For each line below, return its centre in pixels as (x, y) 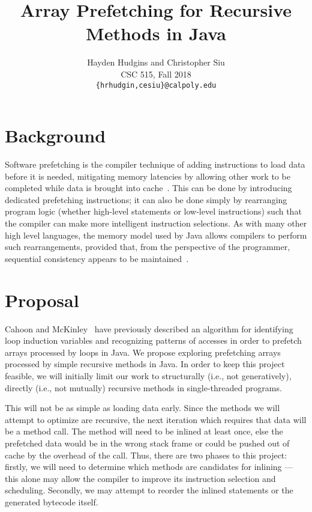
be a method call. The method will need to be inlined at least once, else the (144, 431)
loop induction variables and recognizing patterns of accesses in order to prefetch (153, 340)
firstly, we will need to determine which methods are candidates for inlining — (149, 467)
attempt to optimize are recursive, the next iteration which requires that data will (156, 419)
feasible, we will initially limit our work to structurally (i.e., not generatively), (148, 375)
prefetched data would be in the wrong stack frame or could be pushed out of (147, 443)
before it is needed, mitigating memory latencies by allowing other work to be (148, 176)
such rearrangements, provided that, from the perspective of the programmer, (148, 247)
